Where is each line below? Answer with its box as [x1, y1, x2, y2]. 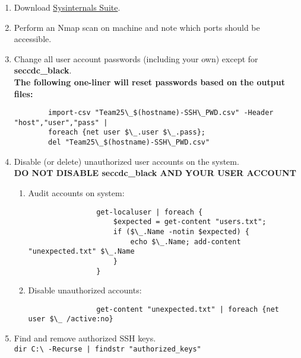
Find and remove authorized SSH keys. [14, 332, 156, 344]
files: [14, 87, 33, 100]
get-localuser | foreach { [96, 207, 203, 216]
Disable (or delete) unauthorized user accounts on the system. [14, 155, 239, 167]
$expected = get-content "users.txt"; [113, 218, 267, 226]
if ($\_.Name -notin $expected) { [113, 227, 249, 236]
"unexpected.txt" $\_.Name [28, 247, 135, 256]
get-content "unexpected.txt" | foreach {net [96, 305, 279, 314]
